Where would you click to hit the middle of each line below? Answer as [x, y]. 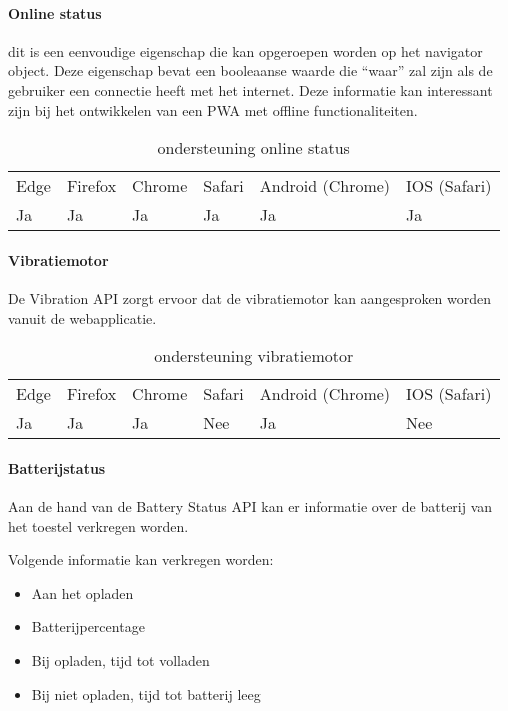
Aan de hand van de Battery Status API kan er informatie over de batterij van [250, 505]
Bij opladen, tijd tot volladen [120, 659]
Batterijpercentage [88, 626]
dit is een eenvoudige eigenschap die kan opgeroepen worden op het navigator [245, 50]
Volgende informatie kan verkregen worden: [141, 559]
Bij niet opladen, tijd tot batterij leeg [146, 693]
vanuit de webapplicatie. [82, 317]
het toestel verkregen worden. [98, 525]
